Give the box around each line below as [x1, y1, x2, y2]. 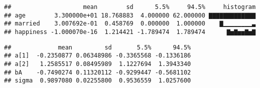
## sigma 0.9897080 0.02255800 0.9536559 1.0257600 [4, 77, 191, 84]
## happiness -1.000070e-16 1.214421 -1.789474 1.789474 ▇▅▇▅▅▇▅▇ [4, 28, 256, 35]
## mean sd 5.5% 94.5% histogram [4, 3, 256, 10]
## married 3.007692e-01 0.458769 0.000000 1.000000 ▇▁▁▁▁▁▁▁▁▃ [4, 20, 256, 27]
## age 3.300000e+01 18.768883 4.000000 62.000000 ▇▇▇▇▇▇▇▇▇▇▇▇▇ [4, 11, 256, 19]
